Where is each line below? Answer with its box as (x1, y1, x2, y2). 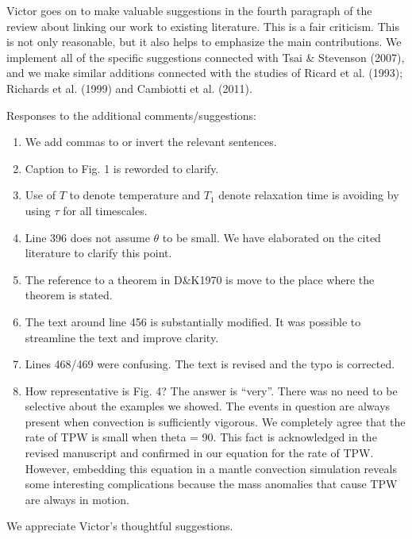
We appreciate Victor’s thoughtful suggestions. (6, 518, 233, 534)
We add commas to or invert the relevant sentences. (25, 133, 277, 150)
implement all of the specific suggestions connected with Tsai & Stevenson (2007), (6, 48, 405, 65)
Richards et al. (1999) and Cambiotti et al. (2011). (6, 79, 252, 96)
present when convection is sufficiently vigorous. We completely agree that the (25, 413, 406, 429)
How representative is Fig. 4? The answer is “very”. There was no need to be (25, 382, 398, 398)
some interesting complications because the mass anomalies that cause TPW (25, 475, 398, 492)
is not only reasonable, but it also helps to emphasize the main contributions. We (6, 33, 402, 50)
